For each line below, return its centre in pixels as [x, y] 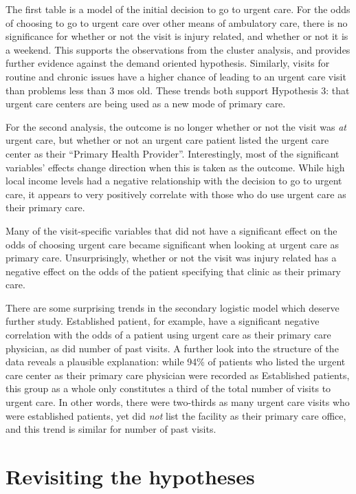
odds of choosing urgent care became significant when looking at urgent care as [172, 244]
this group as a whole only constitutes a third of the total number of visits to [168, 388]
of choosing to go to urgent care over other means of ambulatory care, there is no [177, 22]
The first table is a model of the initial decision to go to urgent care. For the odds [178, 9]
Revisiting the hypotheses [130, 476]
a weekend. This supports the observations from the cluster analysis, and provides [178, 49]
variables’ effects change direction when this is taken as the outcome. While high [175, 167]
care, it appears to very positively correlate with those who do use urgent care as [176, 194]
